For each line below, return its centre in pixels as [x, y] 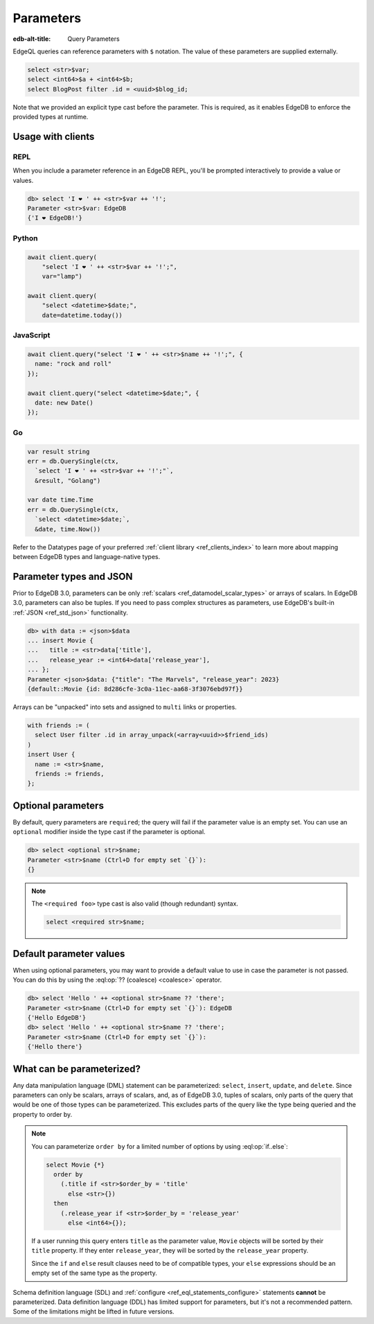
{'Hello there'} [55, 1047]
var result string [59, 451]
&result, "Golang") [68, 480]
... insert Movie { [60, 641]
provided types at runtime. [51, 117]
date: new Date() [64, 403]
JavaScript [32, 335]
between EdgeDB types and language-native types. [87, 557]
